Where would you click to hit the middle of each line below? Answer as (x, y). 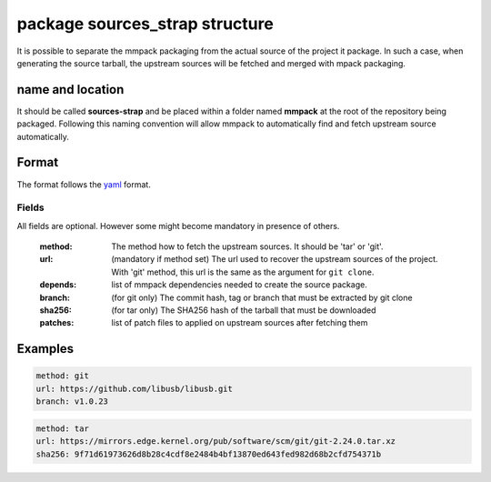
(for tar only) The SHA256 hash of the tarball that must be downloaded (244, 310)
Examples (45, 349)
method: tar (63, 428)
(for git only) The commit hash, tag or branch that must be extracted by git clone (262, 297)
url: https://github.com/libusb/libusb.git (135, 388)
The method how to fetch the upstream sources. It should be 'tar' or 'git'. (247, 246)
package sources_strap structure (145, 24)
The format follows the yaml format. (84, 184)
